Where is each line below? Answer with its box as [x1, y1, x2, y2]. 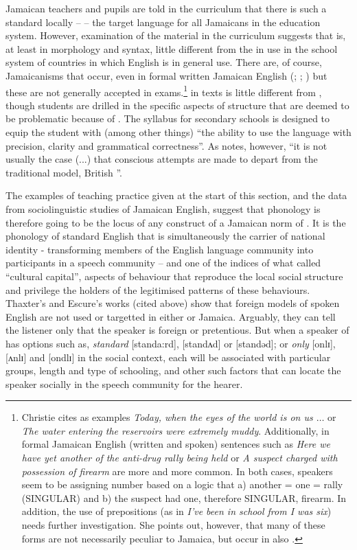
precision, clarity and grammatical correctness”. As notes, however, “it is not [5, 138, 327, 152]
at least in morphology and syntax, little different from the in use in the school [5, 41, 338, 56]
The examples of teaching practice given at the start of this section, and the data [5, 188, 347, 203]
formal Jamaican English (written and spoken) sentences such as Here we [21, 437, 330, 451]
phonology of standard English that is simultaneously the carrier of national [5, 229, 325, 243]
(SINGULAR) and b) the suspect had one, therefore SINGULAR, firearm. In [21, 490, 347, 505]
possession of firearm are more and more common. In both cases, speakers [21, 463, 333, 478]
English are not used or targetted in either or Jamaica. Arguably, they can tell [5, 309, 336, 323]
